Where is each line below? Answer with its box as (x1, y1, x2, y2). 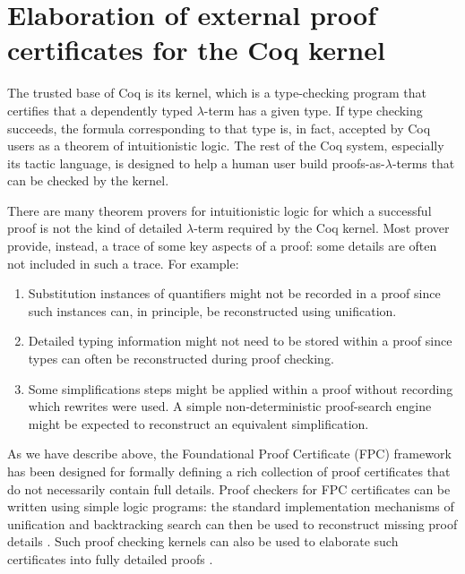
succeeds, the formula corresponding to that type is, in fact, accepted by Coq (7, 118, 431, 137)
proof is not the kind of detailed (7, 218, 183, 237)
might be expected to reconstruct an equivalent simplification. (28, 414, 369, 433)
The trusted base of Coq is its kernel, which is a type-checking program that (7, 83, 426, 102)
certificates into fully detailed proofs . (7, 549, 213, 568)
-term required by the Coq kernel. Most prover (194, 218, 450, 237)
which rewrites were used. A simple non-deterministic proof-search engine (28, 397, 432, 416)
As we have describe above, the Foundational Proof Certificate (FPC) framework (7, 444, 452, 463)
